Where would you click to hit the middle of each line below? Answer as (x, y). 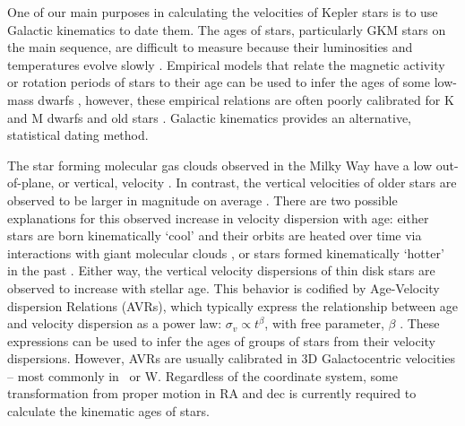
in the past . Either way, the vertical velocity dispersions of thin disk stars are (221, 270)
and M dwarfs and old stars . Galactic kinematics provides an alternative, (209, 117)
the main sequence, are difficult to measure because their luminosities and (210, 47)
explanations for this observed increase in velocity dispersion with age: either (218, 217)
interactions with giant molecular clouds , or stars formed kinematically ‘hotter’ (226, 252)
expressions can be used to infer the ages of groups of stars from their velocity (221, 340)
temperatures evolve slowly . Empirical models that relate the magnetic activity (226, 64)
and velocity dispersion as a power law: (115, 323)
